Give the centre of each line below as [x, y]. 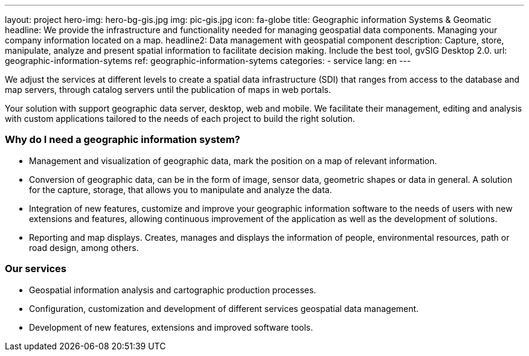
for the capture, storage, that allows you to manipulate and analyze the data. [181, 189]
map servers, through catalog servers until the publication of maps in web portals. [168, 90]
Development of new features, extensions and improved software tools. [171, 327]
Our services [36, 269]
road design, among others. [84, 247]
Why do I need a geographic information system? [123, 140]
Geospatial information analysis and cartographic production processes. [173, 290]
